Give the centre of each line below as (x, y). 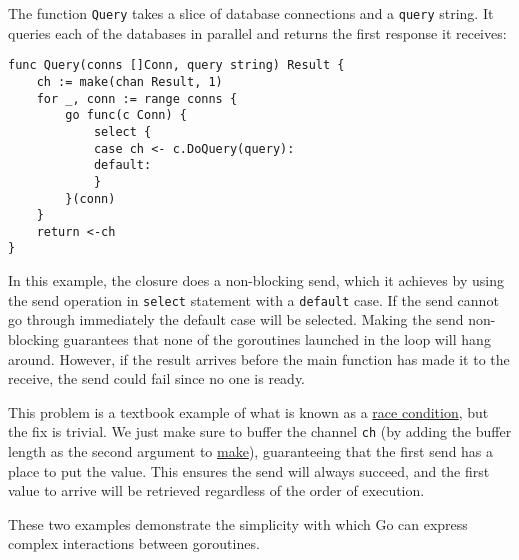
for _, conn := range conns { (137, 98)
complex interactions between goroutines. (134, 543)
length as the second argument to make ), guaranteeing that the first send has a (251, 451)
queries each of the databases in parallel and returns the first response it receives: (257, 32)
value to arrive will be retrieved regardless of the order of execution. (216, 490)
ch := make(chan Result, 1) (129, 81)
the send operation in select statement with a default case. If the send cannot (253, 299)
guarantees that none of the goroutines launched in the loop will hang (277, 338)
